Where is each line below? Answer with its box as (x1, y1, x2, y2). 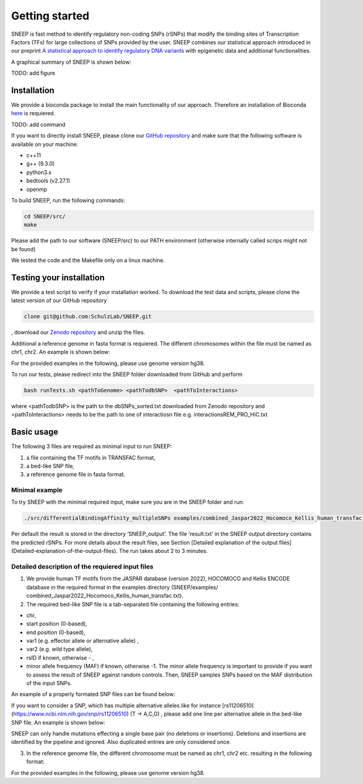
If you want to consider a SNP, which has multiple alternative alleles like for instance (11, 702, 221, 709)
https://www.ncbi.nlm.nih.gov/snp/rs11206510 (13, 710, 127, 718)
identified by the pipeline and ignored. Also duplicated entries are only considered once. (11, 739, 231, 746)
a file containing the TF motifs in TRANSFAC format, (26, 454, 155, 461)
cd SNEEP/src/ (24, 213, 66, 219)
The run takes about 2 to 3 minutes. (119, 548, 208, 555)
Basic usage (11, 427, 59, 437)
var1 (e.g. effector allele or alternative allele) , (26, 637, 139, 645)
